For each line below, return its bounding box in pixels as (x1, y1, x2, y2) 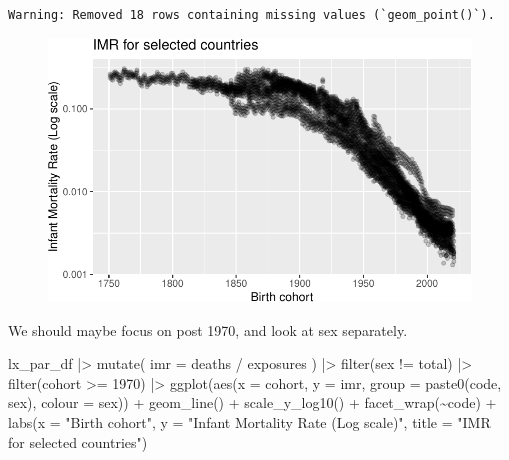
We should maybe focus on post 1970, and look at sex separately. (8, 319, 408, 340)
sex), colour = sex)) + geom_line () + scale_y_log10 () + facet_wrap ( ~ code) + (8, 392, 497, 413)
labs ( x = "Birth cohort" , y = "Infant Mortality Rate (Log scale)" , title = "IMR (8, 411, 491, 432)
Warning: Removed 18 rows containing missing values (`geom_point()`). (8, 8, 495, 22)
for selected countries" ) (8, 431, 148, 452)
